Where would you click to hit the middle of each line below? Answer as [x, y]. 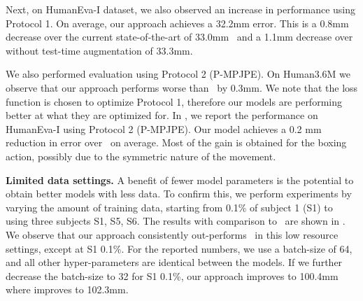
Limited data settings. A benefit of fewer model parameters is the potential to [180, 180]
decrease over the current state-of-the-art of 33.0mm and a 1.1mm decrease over [179, 37]
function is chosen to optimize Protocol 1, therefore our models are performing [174, 101]
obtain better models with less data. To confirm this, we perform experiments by [179, 194]
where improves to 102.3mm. [67, 289]
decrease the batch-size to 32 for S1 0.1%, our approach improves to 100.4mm [172, 275]
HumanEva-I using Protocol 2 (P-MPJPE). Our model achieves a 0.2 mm [164, 128]
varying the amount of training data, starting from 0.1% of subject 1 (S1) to [169, 207]
